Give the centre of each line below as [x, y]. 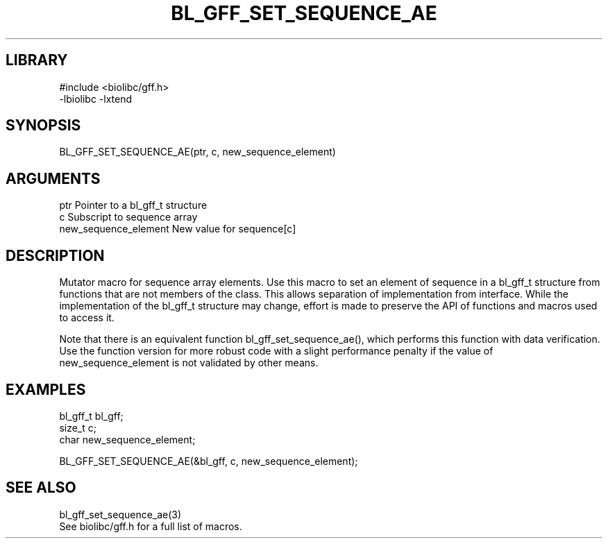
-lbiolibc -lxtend [96, 99]
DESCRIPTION [55, 255]
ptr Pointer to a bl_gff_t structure [133, 205]
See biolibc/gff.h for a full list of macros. [151, 526]
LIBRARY [37, 60]
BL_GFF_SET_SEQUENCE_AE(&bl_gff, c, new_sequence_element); [209, 461]
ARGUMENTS [53, 178]
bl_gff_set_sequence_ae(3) [120, 514]
